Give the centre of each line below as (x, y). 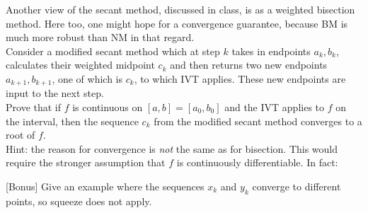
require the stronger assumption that (86, 162)
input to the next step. (55, 93)
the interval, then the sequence (72, 121)
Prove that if (34, 107)
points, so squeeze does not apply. (79, 201)
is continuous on (108, 107)
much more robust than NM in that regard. (100, 37)
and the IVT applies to (274, 107)
